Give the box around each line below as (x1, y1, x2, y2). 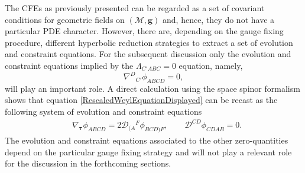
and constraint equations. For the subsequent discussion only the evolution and (5, 48, 291, 60)
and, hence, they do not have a (163, 13, 275, 25)
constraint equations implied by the (5, 59, 134, 71)
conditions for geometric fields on (5, 13, 125, 25)
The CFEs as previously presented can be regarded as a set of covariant (5, 2, 265, 14)
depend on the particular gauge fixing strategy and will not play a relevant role (5, 145, 292, 158)
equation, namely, (179, 59, 243, 71)
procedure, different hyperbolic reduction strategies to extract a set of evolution (5, 36, 293, 48)
